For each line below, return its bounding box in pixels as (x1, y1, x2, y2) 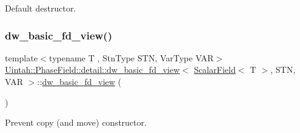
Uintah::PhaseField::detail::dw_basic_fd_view (5, 63, 180, 76)
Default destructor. (5, 2, 76, 14)
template (5, 51, 38, 64)
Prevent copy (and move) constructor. (5, 116, 147, 129)
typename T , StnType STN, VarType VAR (49, 51, 214, 64)
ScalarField (194, 63, 236, 76)
